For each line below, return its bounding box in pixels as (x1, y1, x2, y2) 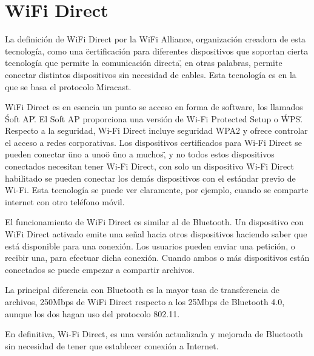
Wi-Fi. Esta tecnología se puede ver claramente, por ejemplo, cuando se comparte (5, 183, 309, 196)
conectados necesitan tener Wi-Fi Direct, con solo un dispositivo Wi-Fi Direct (5, 160, 294, 173)
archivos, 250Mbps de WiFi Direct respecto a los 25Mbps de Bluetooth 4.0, (5, 295, 285, 308)
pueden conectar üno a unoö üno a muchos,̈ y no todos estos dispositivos (5, 148, 275, 160)
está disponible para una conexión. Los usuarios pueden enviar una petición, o (5, 239, 295, 252)
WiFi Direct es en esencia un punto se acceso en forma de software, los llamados (5, 101, 303, 113)
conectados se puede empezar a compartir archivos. (5, 263, 195, 275)
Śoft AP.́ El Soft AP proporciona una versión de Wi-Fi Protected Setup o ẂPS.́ (5, 112, 303, 125)
